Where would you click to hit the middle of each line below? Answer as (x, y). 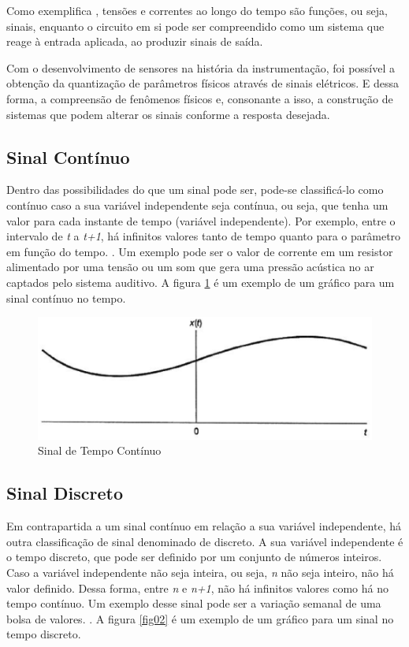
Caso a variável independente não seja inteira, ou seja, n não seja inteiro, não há (200, 572)
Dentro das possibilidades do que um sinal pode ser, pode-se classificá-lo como (195, 190)
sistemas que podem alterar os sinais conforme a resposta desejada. (168, 114)
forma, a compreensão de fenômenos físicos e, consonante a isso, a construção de (200, 98)
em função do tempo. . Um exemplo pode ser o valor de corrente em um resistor (200, 251)
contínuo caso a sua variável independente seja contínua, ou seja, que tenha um (197, 205)
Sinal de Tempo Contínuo (100, 450)
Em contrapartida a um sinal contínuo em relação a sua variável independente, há (204, 526)
